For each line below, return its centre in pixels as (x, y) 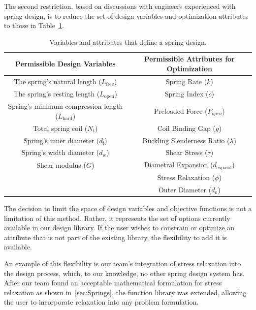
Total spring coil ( (60, 128)
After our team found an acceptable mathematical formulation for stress (113, 283)
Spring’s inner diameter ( (61, 140)
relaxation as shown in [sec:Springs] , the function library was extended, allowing (125, 292)
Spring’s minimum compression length (65, 106)
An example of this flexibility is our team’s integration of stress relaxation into (123, 263)
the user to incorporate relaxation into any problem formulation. (101, 302)
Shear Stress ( (187, 152)
